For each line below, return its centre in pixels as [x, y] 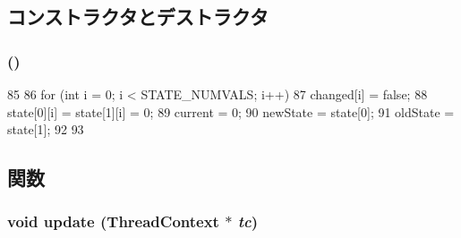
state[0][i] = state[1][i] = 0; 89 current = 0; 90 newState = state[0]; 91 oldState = [231, 111]
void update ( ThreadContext [113, 221]
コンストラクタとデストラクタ [138, 17]
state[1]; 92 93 [46, 129]
